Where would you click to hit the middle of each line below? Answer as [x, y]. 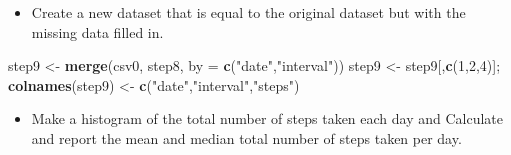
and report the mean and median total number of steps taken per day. [246, 137]
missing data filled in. [97, 31]
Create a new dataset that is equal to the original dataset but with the [248, 12]
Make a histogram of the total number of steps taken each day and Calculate [267, 118]
